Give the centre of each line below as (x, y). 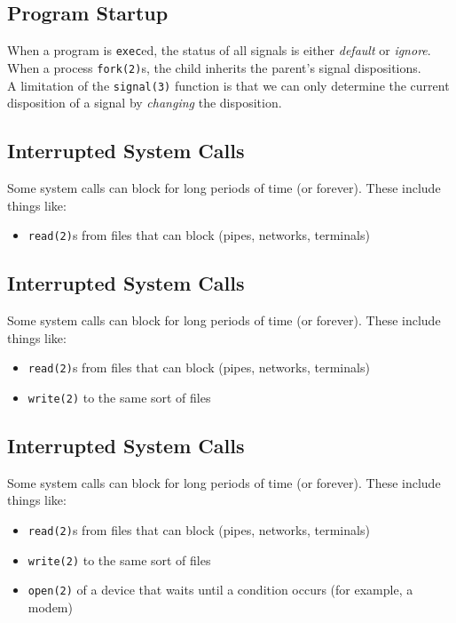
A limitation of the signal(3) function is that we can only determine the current (228, 85)
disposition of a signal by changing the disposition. (145, 103)
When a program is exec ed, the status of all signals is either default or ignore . (219, 50)
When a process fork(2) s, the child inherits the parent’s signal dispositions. (214, 67)
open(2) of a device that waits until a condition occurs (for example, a (220, 590)
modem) (50, 607)
